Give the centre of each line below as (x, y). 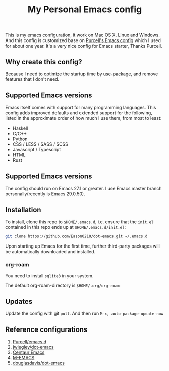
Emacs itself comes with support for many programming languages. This (81, 107)
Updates (19, 301)
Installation (23, 210)
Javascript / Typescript (37, 149)
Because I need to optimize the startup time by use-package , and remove (82, 74)
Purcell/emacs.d (30, 342)
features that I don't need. (32, 79)
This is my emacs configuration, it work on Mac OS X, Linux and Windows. (83, 35)
